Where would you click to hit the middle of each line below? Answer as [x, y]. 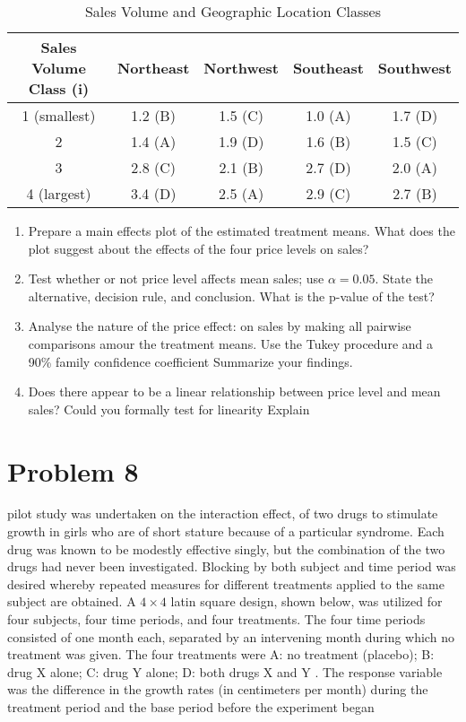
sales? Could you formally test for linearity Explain [169, 409]
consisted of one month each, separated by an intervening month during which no [231, 636]
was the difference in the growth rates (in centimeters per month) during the [218, 689]
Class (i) [59, 88]
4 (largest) [59, 193]
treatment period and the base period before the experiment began [191, 707]
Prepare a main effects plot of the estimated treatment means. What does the [242, 231]
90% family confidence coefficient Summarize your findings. [190, 361]
